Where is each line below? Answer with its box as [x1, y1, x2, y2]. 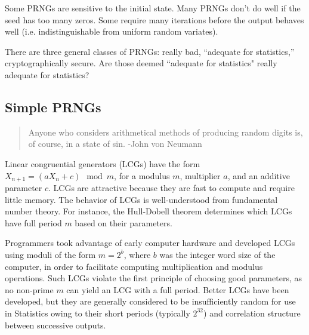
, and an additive [227, 169, 290, 182]
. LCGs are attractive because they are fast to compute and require [48, 182, 295, 193]
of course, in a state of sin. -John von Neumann [28, 137, 202, 150]
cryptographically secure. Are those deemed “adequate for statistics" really [5, 57, 277, 69]
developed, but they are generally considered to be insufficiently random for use [5, 295, 296, 308]
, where [123, 248, 151, 260]
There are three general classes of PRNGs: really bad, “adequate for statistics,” [5, 45, 295, 57]
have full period [5, 216, 62, 229]
